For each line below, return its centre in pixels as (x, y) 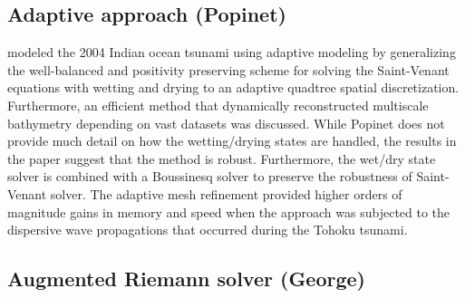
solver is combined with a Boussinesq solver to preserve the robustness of (210, 176)
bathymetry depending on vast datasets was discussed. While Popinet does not (226, 123)
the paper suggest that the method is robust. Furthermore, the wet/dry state (222, 158)
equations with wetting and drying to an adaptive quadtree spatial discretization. (233, 87)
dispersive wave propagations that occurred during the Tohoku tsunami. (208, 230)
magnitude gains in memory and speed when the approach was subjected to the (229, 211)
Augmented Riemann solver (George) (186, 279)
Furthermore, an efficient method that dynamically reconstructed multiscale (218, 105)
